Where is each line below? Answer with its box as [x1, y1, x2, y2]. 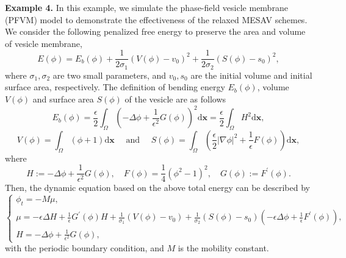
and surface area [32, 93, 94, 106]
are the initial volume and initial [190, 68, 312, 81]
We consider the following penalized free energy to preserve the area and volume [5, 25, 306, 38]
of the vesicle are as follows [124, 93, 226, 106]
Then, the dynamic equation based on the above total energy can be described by [5, 181, 310, 194]
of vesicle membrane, [5, 37, 82, 49]
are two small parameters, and [52, 68, 167, 81]
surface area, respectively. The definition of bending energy [5, 81, 225, 93]
